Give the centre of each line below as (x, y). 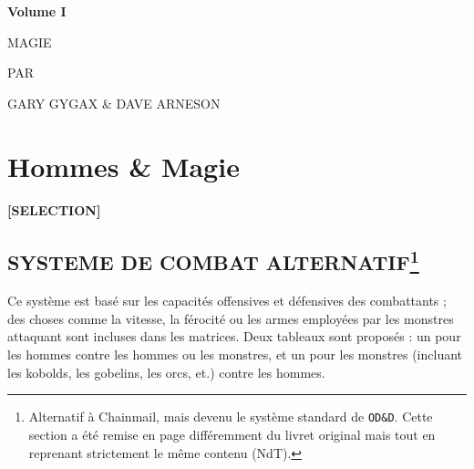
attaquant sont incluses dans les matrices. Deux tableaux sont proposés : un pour (234, 336)
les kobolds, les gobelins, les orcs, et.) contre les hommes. (166, 372)
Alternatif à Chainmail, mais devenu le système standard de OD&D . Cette (231, 417)
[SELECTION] (54, 209)
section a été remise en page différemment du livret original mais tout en (232, 434)
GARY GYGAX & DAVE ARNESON (114, 103)
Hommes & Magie (124, 166)
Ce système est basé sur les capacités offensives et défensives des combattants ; (227, 301)
